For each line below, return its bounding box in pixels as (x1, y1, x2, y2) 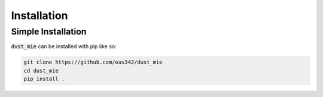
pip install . (23, 76, 65, 83)
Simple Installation (11, 26, 87, 37)
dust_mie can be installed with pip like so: (11, 43, 117, 50)
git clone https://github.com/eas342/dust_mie (23, 59, 163, 65)
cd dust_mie (23, 67, 59, 74)
